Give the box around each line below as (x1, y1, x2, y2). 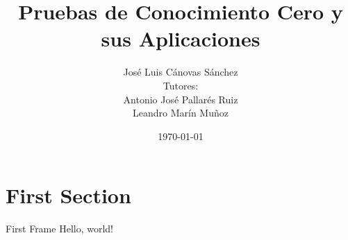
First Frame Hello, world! (6, 221, 113, 236)
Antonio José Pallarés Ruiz (123, 92, 238, 106)
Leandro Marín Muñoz (133, 105, 229, 120)
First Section (6, 181, 131, 209)
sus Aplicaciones (101, 24, 260, 53)
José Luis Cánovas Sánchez (123, 65, 238, 79)
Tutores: (163, 78, 199, 92)
